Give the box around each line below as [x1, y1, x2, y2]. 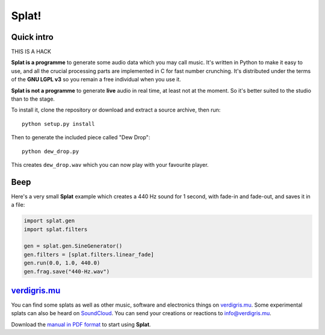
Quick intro [11, 32, 54, 42]
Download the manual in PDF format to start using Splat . [11, 321, 151, 328]
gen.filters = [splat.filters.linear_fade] [23, 251, 155, 258]
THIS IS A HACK [11, 48, 51, 55]
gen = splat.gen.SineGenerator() [23, 243, 123, 249]
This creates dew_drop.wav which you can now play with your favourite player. [11, 161, 209, 168]
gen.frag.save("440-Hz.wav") [23, 268, 110, 275]
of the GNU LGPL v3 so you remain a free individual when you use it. [11, 76, 182, 83]
